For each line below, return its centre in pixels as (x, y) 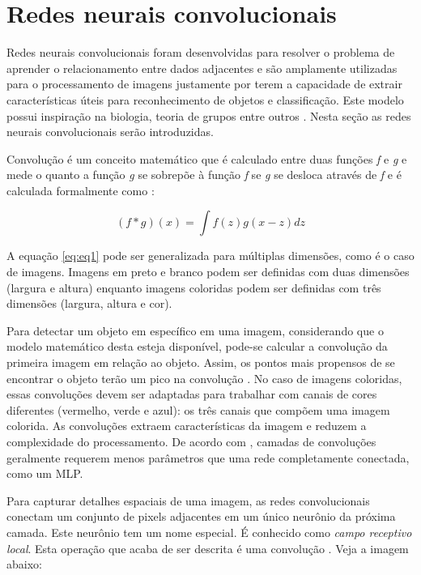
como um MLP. (45, 473)
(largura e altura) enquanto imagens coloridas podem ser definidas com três (194, 287)
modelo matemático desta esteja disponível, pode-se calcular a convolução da (197, 346)
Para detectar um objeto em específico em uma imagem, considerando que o (195, 330)
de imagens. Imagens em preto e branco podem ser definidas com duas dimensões (208, 272)
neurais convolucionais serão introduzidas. (110, 132)
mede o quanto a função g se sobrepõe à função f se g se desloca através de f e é (204, 175)
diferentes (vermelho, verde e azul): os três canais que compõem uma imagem (198, 409)
